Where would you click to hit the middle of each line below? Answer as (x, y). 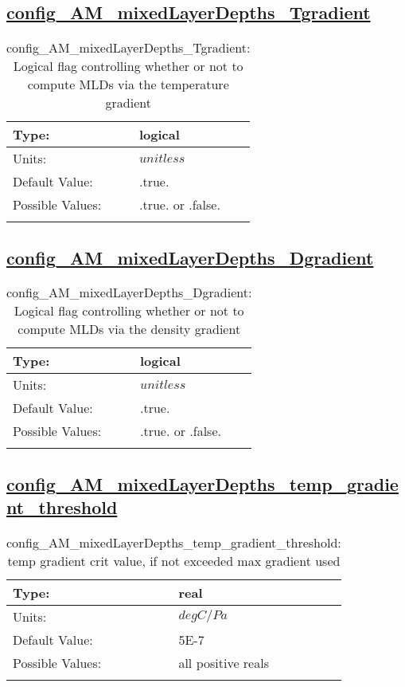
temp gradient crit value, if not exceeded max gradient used (174, 561)
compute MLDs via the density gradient (129, 329)
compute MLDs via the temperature (128, 84)
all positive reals (224, 663)
